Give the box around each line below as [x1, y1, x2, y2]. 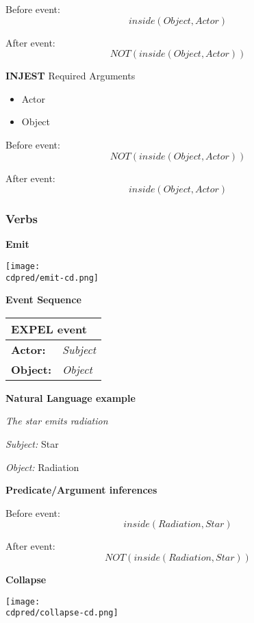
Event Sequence [5, 292, 81, 307]
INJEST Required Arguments [5, 68, 136, 83]
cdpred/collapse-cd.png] [5, 608, 118, 618]
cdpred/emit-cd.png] [5, 272, 99, 283]
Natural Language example [5, 390, 136, 405]
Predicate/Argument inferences [5, 483, 157, 497]
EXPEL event [11, 320, 87, 337]
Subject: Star [5, 437, 59, 451]
